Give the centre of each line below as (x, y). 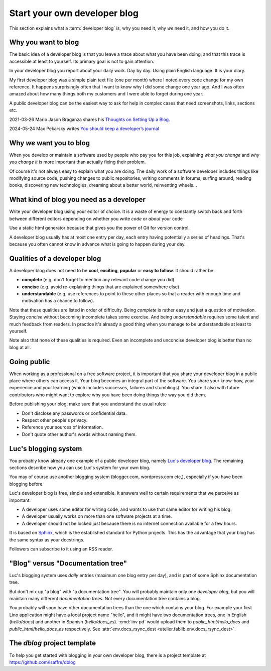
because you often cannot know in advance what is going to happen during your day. (97, 244)
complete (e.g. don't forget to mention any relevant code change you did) (98, 280)
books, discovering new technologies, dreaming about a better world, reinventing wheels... (103, 185)
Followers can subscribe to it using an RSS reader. (61, 549)
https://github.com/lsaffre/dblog (43, 662)
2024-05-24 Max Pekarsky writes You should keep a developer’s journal (84, 129)
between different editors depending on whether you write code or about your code (96, 218)
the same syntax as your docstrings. (47, 539)
